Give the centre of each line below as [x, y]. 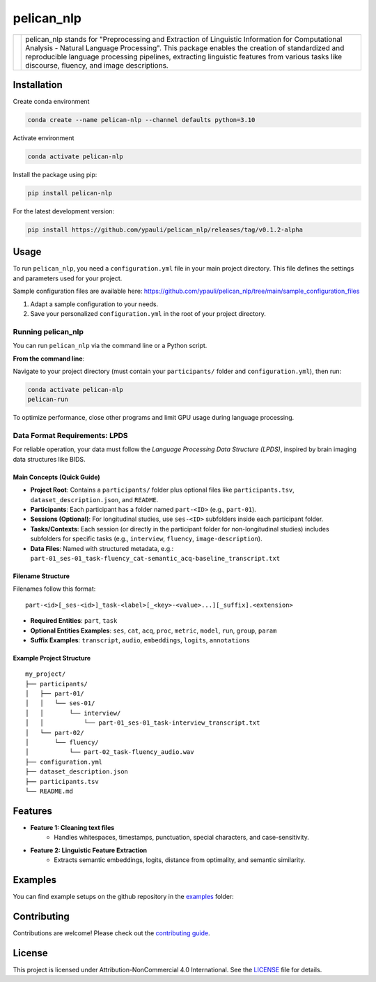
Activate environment [44, 138]
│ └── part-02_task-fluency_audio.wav [110, 752]
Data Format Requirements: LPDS [70, 436]
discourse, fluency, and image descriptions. [97, 65]
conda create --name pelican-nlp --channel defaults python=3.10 [141, 120]
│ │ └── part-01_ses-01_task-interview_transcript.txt [143, 723]
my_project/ [46, 674]
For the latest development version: [64, 211]
